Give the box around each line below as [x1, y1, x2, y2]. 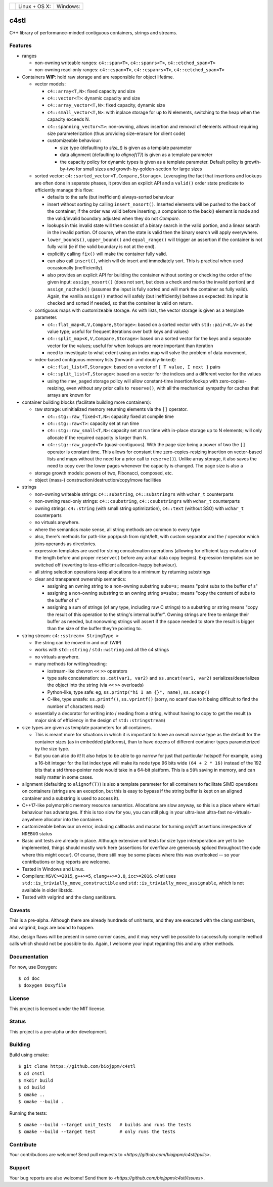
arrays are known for [47, 392, 91, 398]
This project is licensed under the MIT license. [9, 1006, 106, 1012]
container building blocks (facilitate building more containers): [22, 399, 152, 405]
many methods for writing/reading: [34, 661, 107, 667]
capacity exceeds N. [47, 116, 90, 122]
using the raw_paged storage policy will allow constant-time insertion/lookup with [47, 378, 218, 384]
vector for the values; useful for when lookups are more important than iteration [47, 343, 213, 349]
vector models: [34, 81, 66, 87]
